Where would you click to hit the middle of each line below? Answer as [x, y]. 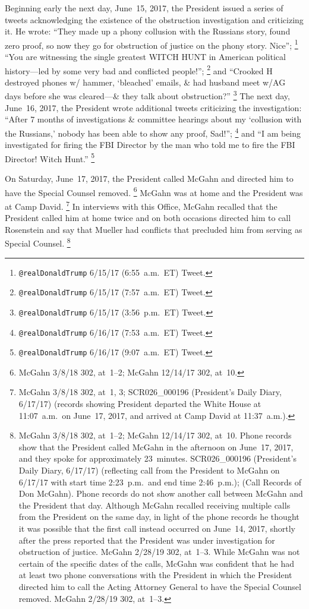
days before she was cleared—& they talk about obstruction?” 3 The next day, [147, 95]
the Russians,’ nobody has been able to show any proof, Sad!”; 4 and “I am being [153, 132]
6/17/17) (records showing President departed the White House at [140, 403]
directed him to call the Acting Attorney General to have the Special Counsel [160, 586]
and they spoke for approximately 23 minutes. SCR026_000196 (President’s [157, 458]
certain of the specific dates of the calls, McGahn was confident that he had [156, 563]
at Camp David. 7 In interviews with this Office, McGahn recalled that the [141, 205]
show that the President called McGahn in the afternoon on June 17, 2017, [156, 447]
